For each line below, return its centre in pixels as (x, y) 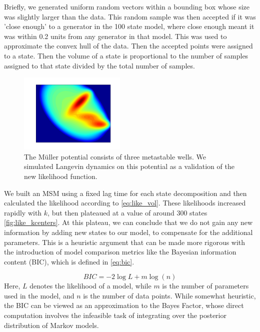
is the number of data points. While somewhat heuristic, (169, 295)
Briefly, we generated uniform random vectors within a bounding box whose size (127, 6)
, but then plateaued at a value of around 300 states (127, 212)
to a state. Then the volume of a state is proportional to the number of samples (126, 55)
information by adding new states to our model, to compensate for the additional (128, 232)
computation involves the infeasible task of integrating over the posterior (115, 315)
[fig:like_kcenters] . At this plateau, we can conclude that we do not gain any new (128, 222)
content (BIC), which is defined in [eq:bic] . (69, 261)
